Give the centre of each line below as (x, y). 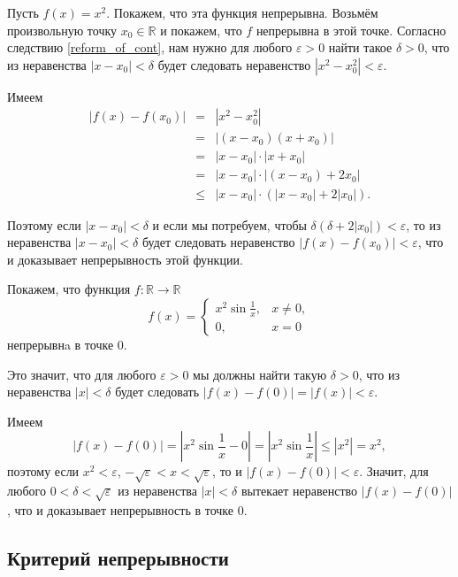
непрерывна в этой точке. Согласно (351, 30)
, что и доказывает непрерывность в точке (121, 509)
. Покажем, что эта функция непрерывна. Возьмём (242, 12)
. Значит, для (394, 471)
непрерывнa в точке (61, 344)
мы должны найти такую (260, 374)
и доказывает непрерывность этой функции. (125, 259)
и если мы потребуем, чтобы (229, 224)
